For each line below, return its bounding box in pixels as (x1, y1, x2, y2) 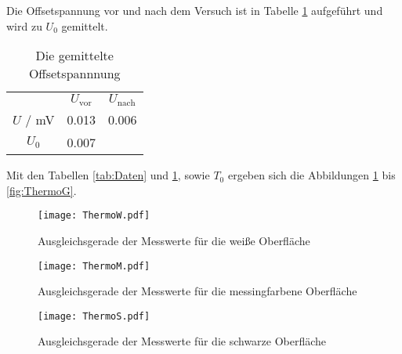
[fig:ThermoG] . (6, 182, 77, 198)
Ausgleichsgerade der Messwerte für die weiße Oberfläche (38, 232, 310, 248)
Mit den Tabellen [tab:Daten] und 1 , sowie (6, 167, 210, 183)
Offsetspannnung (28, 64, 121, 83)
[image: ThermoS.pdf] (38, 310, 150, 322)
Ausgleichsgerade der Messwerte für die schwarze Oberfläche (38, 333, 327, 349)
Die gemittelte (35, 46, 114, 65)
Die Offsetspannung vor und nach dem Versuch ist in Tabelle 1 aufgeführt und (6, 2, 383, 18)
